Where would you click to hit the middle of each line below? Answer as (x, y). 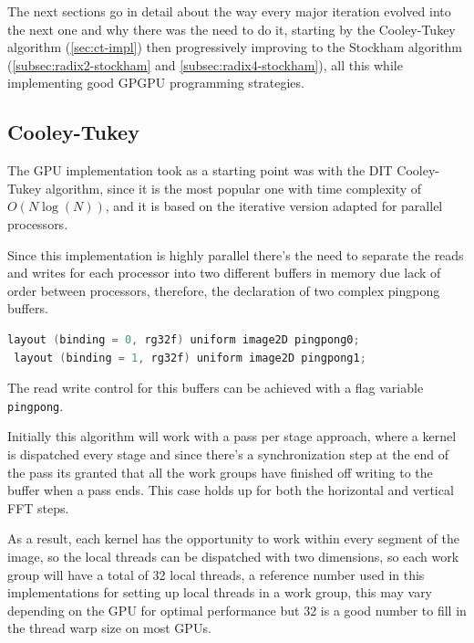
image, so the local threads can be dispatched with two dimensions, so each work (233, 556)
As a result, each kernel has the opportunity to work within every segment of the (233, 538)
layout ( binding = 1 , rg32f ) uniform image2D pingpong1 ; (190, 358)
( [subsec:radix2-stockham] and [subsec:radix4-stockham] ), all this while (205, 64)
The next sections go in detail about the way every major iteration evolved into (229, 11)
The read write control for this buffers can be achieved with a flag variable (216, 388)
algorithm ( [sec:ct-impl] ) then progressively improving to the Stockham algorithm (235, 47)
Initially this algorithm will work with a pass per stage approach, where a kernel (232, 436)
